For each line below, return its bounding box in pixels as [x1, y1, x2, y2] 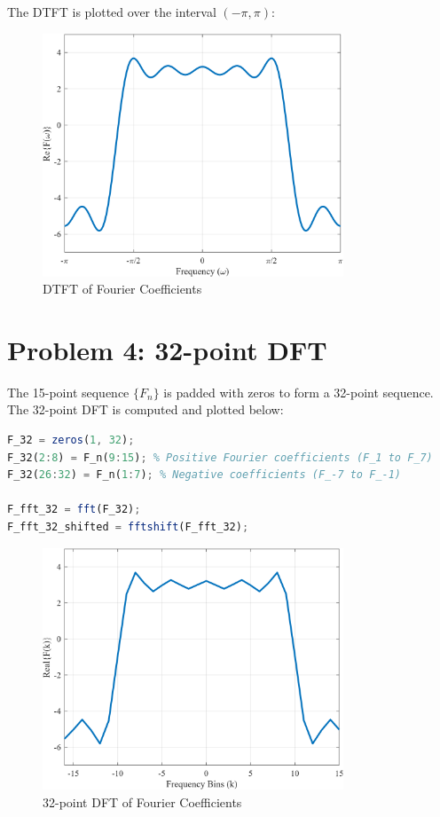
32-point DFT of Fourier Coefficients [43, 792, 242, 811]
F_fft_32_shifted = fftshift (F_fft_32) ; [7, 520, 249, 533]
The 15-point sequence [7, 382, 130, 401]
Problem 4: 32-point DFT [7, 331, 327, 367]
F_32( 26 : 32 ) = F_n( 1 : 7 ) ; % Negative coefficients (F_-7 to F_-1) [7, 468, 401, 482]
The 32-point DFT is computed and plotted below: [7, 400, 284, 419]
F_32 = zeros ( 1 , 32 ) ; [7, 434, 135, 447]
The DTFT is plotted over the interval [7, 3, 216, 20]
